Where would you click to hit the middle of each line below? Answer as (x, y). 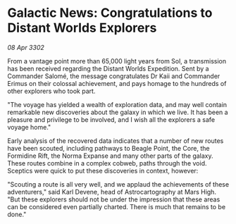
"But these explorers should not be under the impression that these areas (114, 199)
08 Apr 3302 (26, 47)
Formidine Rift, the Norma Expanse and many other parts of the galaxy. (110, 156)
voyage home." (29, 127)
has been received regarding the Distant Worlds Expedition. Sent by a (108, 68)
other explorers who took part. (51, 91)
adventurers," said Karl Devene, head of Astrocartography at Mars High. (112, 192)
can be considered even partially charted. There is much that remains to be (117, 206)
